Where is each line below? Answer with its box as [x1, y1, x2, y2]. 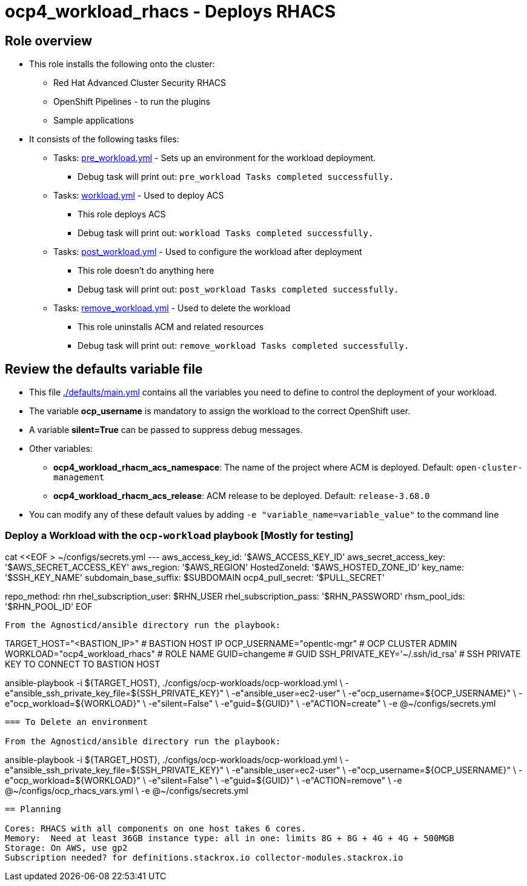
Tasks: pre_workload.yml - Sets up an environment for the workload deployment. [53, 153, 376, 164]
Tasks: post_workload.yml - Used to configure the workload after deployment [53, 246, 362, 257]
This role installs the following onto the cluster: [29, 59, 215, 70]
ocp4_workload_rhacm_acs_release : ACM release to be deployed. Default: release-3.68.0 [53, 491, 430, 501]
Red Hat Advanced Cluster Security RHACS [53, 78, 226, 88]
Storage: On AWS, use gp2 [5, 842, 128, 853]
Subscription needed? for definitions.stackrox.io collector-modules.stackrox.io [5, 852, 403, 862]
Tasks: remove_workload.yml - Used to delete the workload [53, 303, 291, 314]
